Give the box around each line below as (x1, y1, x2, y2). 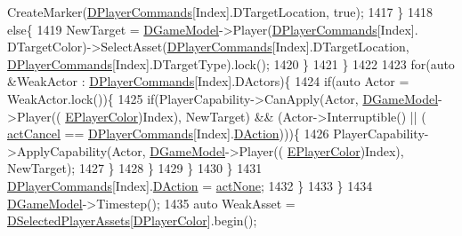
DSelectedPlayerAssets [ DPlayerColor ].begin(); (7, 211, 257, 230)
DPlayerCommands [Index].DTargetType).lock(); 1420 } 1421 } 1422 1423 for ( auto (7, 54, 455, 73)
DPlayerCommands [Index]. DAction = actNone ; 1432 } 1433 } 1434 (7, 176, 373, 194)
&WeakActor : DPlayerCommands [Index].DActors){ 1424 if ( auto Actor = (7, 72, 409, 90)
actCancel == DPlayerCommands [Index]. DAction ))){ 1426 (7, 124, 329, 143)
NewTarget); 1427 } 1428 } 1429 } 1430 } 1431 (7, 159, 263, 177)
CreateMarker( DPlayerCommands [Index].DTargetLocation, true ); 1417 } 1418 (7, 3, 433, 20)
